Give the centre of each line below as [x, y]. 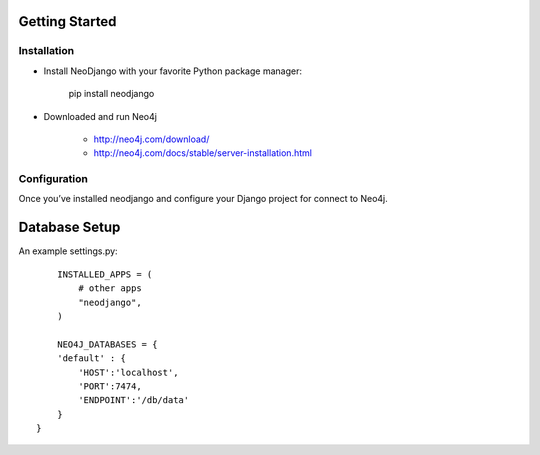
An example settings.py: [68, 251]
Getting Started [67, 21]
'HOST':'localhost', [128, 372]
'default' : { [91, 358]
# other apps [110, 288]
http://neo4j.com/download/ [151, 139]
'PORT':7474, [110, 386]
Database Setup [69, 227]
